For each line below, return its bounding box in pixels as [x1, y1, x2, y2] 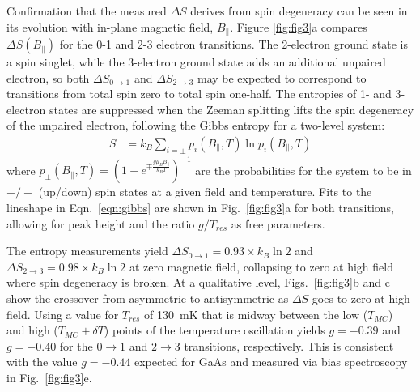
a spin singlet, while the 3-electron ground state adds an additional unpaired [6, 53, 386, 70]
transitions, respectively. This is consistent [184, 337, 394, 354]
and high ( [6, 322, 58, 339]
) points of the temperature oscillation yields [104, 322, 325, 339]
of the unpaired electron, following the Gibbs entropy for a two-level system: [6, 117, 385, 134]
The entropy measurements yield [6, 242, 168, 259]
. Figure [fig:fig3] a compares [230, 18, 367, 35]
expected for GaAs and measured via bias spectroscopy [134, 353, 408, 370]
